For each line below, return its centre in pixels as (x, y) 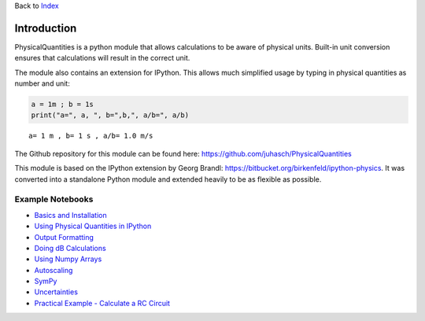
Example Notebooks (54, 199)
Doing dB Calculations (70, 248)
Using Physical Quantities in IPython (93, 226)
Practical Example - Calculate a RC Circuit (102, 303)
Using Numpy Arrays (68, 259)
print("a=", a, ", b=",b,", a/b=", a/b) (110, 115)
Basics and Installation (70, 215)
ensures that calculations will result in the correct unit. (102, 58)
